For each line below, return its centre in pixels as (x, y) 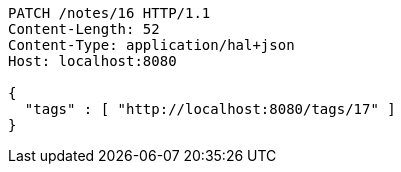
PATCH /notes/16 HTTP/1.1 (109, 13)
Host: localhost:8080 (92, 61)
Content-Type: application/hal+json (151, 45)
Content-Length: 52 (84, 29)
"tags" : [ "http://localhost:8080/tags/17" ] (210, 109)
